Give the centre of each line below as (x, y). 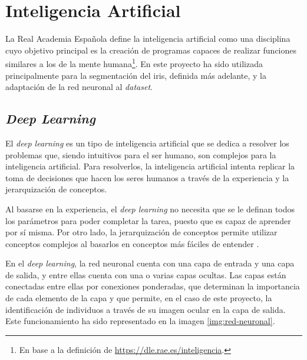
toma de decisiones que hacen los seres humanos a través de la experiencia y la (147, 177)
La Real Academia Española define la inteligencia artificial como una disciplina (148, 39)
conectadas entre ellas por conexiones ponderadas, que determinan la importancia (153, 286)
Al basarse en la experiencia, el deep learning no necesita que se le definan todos (150, 209)
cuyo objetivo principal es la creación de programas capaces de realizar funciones (151, 50)
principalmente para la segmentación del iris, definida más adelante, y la (136, 75)
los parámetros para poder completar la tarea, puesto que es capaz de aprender (148, 220)
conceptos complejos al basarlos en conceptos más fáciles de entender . (132, 243)
